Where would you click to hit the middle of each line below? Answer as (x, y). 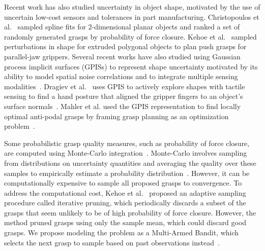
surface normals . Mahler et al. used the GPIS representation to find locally (123, 106)
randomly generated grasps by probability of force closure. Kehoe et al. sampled (130, 36)
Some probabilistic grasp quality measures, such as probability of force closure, (127, 143)
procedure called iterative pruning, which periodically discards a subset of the (125, 203)
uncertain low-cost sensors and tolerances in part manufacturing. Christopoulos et (132, 16)
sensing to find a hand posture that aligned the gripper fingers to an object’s (124, 96)
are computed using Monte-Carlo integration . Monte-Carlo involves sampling (126, 153)
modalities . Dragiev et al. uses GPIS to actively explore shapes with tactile (125, 86)
